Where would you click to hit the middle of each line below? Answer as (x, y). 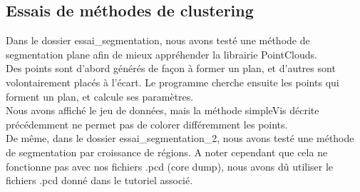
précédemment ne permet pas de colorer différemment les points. (147, 124)
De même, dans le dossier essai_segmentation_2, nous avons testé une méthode (180, 138)
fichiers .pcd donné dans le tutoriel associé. (99, 180)
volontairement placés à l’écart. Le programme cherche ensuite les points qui (173, 82)
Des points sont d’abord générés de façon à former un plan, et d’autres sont (171, 68)
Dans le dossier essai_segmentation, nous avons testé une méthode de (158, 40)
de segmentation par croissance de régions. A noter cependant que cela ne (167, 152)
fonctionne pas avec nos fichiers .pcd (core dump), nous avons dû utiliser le (170, 166)
